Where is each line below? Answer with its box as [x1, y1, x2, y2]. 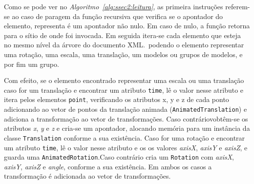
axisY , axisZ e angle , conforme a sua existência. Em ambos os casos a [4, 161, 212, 171]
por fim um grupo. [4, 59, 59, 69]
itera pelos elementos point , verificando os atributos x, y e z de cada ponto [4, 94, 229, 104]
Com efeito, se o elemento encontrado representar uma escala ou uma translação [4, 75, 244, 85]
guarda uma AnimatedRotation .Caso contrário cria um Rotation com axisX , [4, 152, 234, 162]
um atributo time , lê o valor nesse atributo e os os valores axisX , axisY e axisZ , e [4, 142, 248, 152]
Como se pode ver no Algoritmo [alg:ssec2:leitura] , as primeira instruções [4, 1, 223, 11]
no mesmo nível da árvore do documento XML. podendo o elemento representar [4, 40, 244, 50]
